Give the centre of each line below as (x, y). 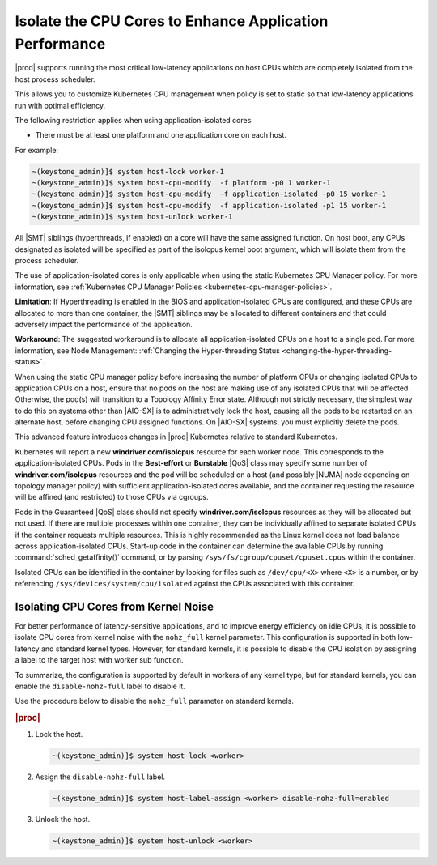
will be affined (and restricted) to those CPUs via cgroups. (112, 497)
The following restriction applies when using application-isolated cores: (134, 120)
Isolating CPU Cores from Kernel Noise (115, 606)
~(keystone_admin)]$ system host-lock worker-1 (128, 171)
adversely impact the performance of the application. (104, 324)
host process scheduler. (55, 79)
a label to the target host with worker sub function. (99, 660)
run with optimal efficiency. (60, 105)
